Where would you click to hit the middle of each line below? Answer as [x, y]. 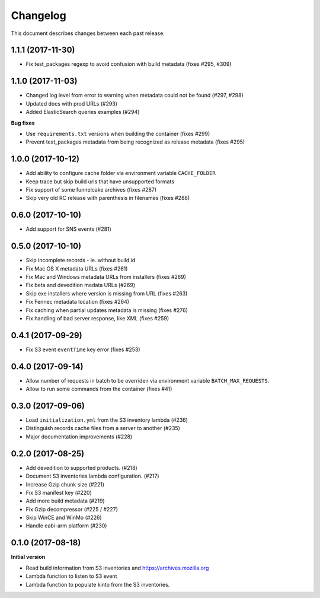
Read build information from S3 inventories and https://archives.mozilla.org [117, 568]
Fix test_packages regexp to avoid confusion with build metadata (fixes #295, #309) [129, 64]
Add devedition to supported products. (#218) [81, 467]
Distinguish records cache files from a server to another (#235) [103, 428]
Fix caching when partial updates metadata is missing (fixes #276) [107, 310]
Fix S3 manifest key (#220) [59, 492]
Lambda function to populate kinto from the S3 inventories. [98, 584]
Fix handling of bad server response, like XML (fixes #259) [97, 318]
